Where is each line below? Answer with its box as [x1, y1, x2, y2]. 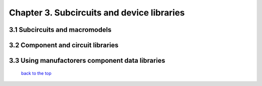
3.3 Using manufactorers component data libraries [9, 57, 165, 65]
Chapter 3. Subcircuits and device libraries [9, 7, 185, 18]
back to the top [21, 70, 52, 76]
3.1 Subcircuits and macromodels [9, 26, 112, 34]
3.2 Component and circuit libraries [9, 41, 119, 49]
